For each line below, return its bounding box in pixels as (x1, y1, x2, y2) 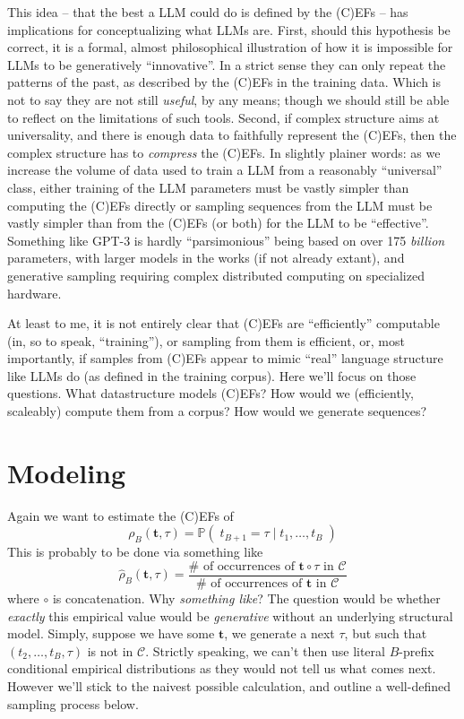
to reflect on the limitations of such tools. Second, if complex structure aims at (7, 108, 440, 126)
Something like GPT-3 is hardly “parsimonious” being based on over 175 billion (7, 230, 445, 249)
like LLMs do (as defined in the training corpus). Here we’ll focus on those (7, 366, 417, 385)
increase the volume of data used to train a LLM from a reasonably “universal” (7, 160, 443, 179)
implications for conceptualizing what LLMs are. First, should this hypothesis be (7, 20, 451, 39)
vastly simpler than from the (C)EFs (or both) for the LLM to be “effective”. (7, 213, 429, 232)
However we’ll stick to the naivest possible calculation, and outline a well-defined (7, 677, 451, 695)
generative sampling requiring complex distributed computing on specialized (7, 265, 425, 284)
